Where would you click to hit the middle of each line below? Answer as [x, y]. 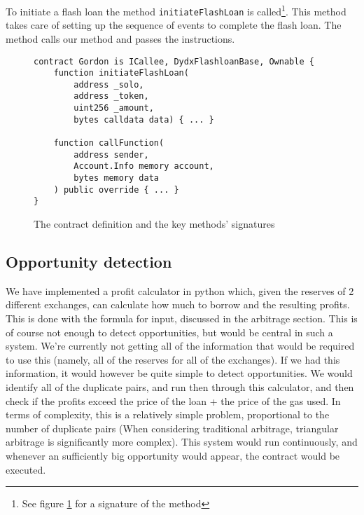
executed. [26, 469]
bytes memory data [116, 178]
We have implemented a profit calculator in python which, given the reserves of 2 [180, 290]
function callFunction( [109, 143]
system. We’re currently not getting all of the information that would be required [180, 346]
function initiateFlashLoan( [121, 73]
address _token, [111, 96]
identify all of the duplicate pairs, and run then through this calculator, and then [180, 386]
